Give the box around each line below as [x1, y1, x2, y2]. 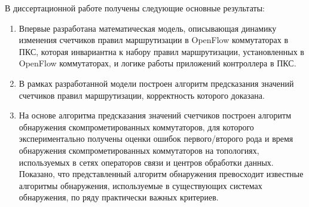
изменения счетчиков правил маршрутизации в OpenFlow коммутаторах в [19, 34, 289, 46]
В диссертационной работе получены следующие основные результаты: [5, 2, 265, 14]
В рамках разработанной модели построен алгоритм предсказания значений [19, 77, 294, 89]
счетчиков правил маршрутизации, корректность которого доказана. [19, 89, 265, 101]
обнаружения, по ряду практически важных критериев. [19, 191, 219, 203]
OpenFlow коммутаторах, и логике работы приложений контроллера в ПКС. [19, 57, 296, 69]
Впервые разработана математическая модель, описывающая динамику [19, 22, 277, 34]
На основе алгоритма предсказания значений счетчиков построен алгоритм [19, 109, 292, 121]
